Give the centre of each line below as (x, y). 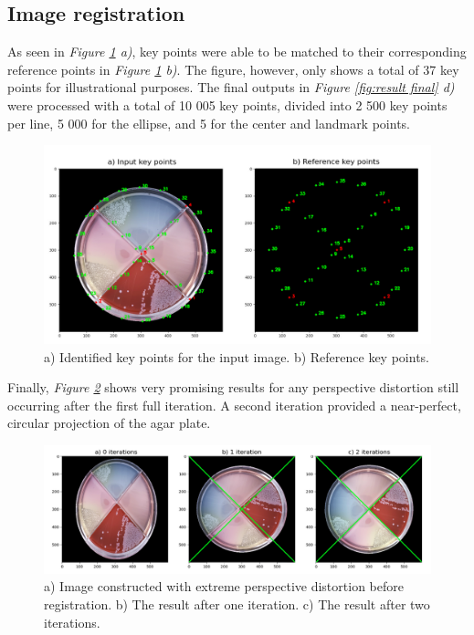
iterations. (72, 622)
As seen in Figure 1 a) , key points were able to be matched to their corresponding (237, 52)
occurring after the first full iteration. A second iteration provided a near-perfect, (234, 405)
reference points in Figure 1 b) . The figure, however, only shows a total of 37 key (233, 69)
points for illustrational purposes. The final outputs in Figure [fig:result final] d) (231, 87)
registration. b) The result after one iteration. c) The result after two (237, 604)
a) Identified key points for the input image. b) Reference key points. (237, 356)
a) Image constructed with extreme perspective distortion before (224, 586)
